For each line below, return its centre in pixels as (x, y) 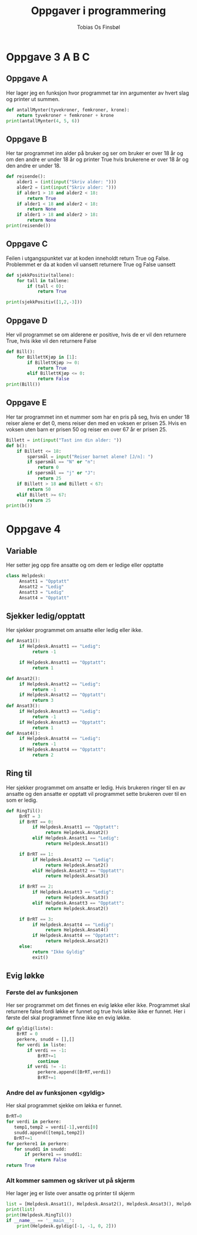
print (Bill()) (23, 384)
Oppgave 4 (33, 529)
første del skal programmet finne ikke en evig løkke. (69, 1018)
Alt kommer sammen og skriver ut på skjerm (70, 1181)
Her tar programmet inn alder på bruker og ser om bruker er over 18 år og (95, 153)
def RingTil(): (25, 811)
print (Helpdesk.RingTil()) (39, 1215)
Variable (22, 551)
